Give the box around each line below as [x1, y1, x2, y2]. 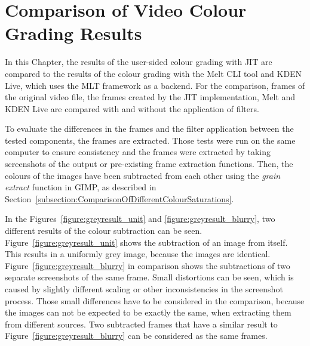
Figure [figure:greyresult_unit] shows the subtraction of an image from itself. [5, 236, 288, 248]
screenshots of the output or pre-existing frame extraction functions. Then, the [5, 157, 293, 170]
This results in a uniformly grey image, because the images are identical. [5, 248, 271, 260]
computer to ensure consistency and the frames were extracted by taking [5, 146, 271, 158]
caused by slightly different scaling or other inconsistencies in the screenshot [5, 283, 283, 295]
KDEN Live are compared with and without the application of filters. [5, 102, 259, 115]
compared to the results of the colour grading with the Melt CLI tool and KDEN [5, 67, 302, 79]
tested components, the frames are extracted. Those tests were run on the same [5, 134, 296, 146]
